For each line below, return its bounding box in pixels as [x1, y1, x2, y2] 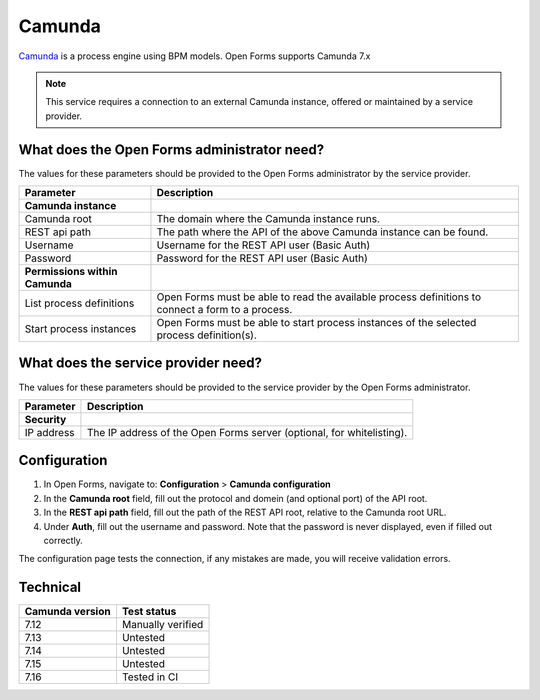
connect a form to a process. [156, 303, 293, 317]
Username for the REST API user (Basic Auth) [156, 238, 370, 252]
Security [24, 412, 67, 426]
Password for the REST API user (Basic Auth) [156, 251, 369, 265]
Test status [121, 605, 177, 619]
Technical [18, 579, 82, 596]
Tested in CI [121, 670, 179, 684]
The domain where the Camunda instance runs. [156, 212, 380, 226]
